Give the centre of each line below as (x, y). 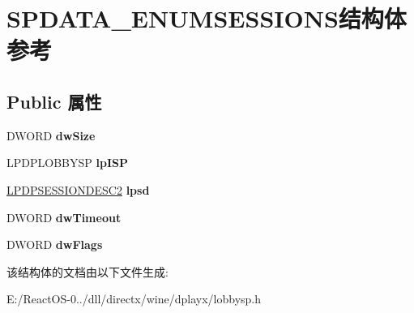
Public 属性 (54, 101)
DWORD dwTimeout (64, 217)
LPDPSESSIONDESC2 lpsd (78, 189)
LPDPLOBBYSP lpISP (67, 163)
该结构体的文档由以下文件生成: (87, 271)
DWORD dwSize (51, 135)
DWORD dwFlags (55, 244)
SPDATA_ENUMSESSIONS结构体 (207, 18)
